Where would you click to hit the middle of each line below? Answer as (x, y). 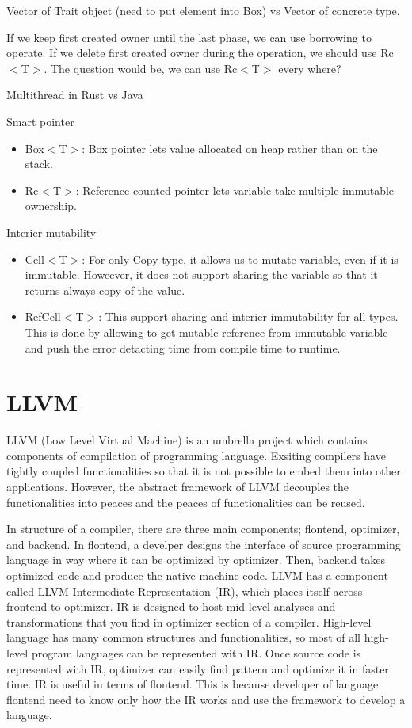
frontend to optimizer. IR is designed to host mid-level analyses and (171, 606)
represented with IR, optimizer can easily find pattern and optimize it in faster (198, 668)
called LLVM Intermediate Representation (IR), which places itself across (185, 591)
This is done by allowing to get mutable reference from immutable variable (206, 332)
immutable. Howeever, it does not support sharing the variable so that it (201, 274)
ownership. (51, 206)
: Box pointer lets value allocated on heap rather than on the (230, 148)
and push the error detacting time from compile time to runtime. (183, 347)
